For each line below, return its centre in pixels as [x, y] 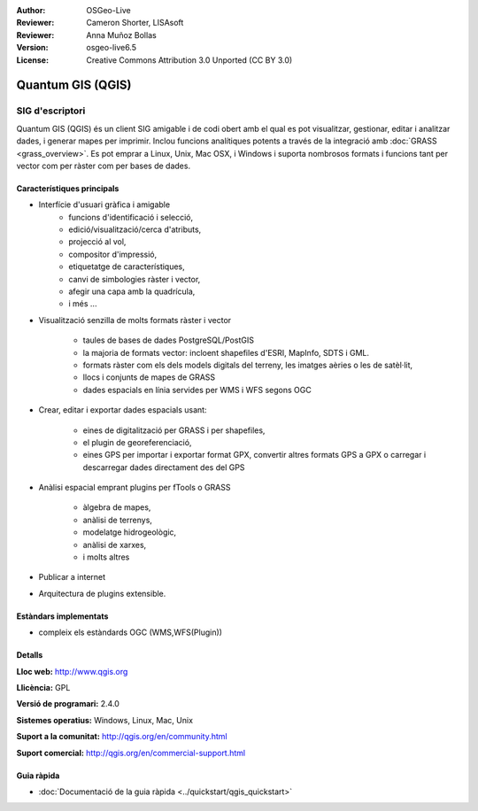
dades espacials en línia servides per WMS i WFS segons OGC [197, 390]
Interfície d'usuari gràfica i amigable [104, 205]
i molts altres [106, 557]
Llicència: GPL [43, 687]
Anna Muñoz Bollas [121, 35]
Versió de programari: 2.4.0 [68, 704]
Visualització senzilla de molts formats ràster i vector [135, 320]
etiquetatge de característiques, [127, 266]
